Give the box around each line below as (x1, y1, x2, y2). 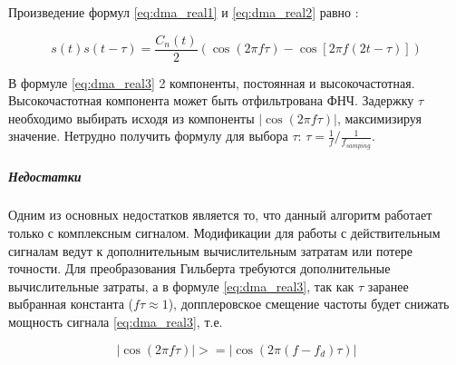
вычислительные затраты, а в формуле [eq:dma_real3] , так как (8, 276, 354, 295)
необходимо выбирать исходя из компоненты (8, 108, 255, 127)
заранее (367, 276, 409, 295)
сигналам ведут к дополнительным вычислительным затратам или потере (8, 241, 412, 260)
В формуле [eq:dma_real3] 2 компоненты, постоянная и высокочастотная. (8, 73, 415, 92)
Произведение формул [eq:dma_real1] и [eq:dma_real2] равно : (8, 3, 359, 21)
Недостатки (8, 166, 82, 185)
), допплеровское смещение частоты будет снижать (168, 294, 450, 313)
